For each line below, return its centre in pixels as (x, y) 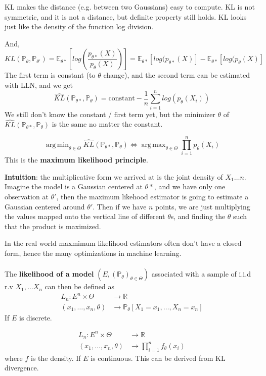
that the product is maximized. (53, 226)
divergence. (22, 368)
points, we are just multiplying (203, 206)
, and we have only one (190, 186)
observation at (27, 196)
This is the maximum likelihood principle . (76, 160)
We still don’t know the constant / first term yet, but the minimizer (110, 114)
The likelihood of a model (49, 274)
